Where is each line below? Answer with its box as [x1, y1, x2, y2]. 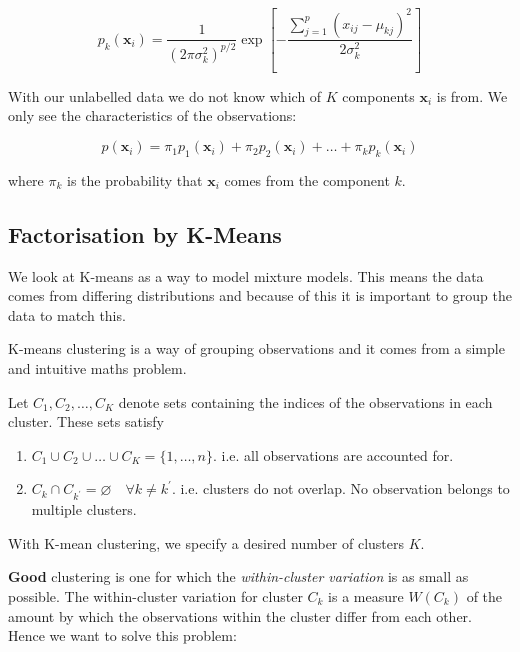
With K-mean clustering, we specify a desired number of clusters [8, 532, 405, 553]
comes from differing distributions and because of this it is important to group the [8, 285, 512, 306]
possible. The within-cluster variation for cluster [8, 585, 303, 606]
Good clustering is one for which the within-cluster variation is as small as [8, 566, 469, 587]
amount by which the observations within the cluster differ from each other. [8, 605, 472, 626]
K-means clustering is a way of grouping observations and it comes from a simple [8, 338, 505, 359]
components [342, 85, 415, 106]
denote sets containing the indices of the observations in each [118, 391, 493, 412]
